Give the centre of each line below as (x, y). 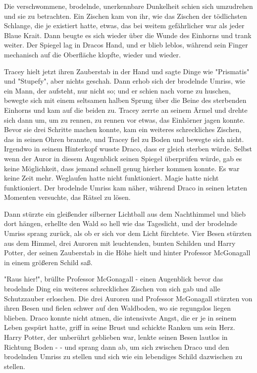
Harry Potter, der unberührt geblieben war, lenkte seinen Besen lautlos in (116, 337)
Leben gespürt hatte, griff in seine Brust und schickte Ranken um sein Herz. (120, 327)
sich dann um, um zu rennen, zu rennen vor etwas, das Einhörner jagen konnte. (125, 119)
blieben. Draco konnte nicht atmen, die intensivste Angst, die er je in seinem (120, 317)
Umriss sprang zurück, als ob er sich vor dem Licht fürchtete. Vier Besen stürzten (128, 233)
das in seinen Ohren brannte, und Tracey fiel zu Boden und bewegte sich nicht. (124, 139)
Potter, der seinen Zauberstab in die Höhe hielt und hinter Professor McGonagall (127, 253)
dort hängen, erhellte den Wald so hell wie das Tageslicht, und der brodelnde (121, 223)
